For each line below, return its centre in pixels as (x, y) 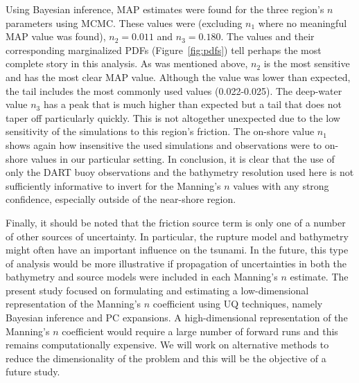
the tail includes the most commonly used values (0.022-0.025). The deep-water (174, 90)
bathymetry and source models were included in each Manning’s (142, 277)
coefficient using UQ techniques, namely (238, 304)
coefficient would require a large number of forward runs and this (200, 331)
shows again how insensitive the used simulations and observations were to (164, 144)
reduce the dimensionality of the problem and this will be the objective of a (166, 358)
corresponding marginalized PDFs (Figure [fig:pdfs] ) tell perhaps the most (164, 50)
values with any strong (281, 185)
